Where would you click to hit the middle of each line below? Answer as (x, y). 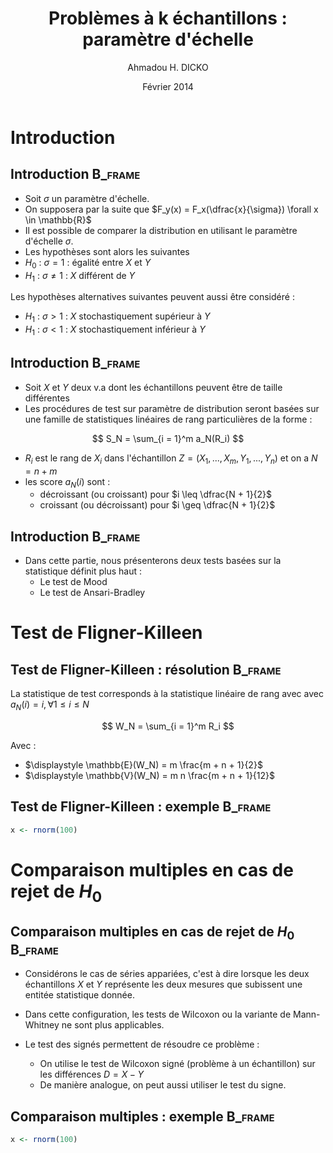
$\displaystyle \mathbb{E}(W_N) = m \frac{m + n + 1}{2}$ (143, 764)
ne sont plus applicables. (113, 1025)
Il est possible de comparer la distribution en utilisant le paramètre (161, 230)
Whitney (42, 1025)
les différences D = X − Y (92, 1074)
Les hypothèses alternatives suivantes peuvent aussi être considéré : (152, 297)
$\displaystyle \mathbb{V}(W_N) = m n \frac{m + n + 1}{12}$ (150, 775)
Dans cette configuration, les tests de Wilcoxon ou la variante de (158, 1014)
